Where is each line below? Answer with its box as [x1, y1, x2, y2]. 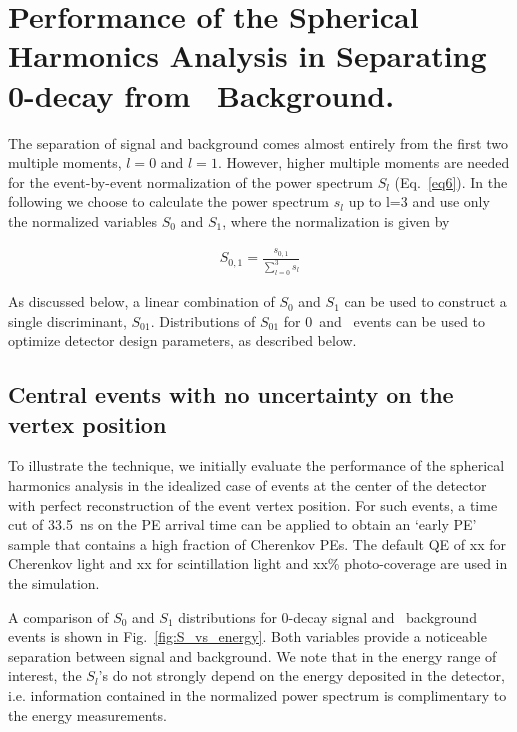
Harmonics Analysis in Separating [8, 35, 487, 76]
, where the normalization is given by [222, 210, 450, 231]
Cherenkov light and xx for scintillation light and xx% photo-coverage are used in [8, 553, 508, 574]
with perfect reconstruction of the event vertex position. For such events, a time [8, 494, 498, 515]
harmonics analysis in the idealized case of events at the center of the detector [8, 475, 487, 496]
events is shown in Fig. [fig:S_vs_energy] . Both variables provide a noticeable [8, 626, 487, 647]
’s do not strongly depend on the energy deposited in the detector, [98, 665, 505, 686]
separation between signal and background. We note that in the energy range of [8, 645, 497, 666]
